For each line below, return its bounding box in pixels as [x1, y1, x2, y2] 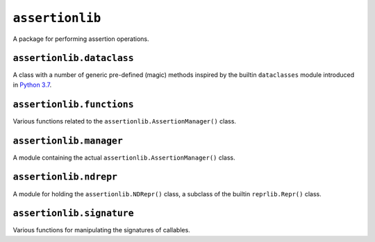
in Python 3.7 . [12, 80, 52, 89]
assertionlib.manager [12, 135, 123, 146]
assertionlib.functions [12, 98, 135, 110]
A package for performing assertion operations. [12, 35, 149, 43]
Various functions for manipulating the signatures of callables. [12, 226, 190, 234]
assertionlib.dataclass [12, 53, 135, 64]
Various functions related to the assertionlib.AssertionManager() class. [12, 116, 236, 125]
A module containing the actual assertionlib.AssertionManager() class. [12, 153, 235, 162]
